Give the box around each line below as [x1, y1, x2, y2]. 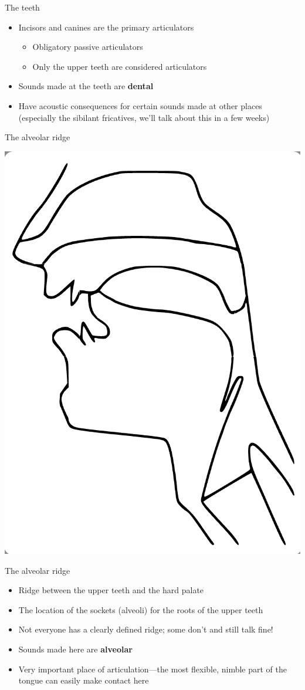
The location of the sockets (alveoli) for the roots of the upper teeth [18, 603, 263, 615]
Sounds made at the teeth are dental [18, 80, 154, 92]
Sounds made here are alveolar [18, 643, 133, 655]
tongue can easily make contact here [18, 674, 149, 686]
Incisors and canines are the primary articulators [18, 21, 194, 33]
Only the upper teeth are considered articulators [32, 60, 207, 72]
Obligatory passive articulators [32, 40, 143, 53]
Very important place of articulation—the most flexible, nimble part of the [18, 662, 287, 675]
